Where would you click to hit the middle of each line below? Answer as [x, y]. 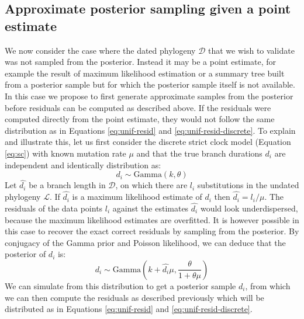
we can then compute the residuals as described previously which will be [134, 297]
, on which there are [151, 185]
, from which [268, 285]
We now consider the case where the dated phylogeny [100, 50]
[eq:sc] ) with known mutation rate [65, 153]
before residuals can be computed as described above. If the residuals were [138, 107]
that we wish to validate [251, 50]
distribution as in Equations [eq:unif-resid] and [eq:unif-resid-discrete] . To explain [150, 130]
